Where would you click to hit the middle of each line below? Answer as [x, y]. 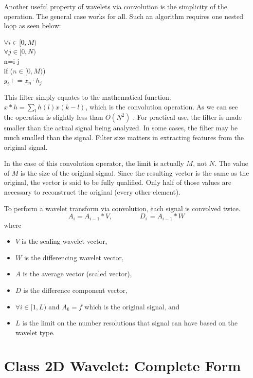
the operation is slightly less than [54, 117]
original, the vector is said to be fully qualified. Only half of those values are [118, 182]
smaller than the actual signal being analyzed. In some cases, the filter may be [121, 128]
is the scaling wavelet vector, [64, 241]
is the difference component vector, [75, 290]
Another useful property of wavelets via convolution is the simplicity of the [116, 6]
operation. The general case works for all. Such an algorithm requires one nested [124, 16]
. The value [231, 163]
